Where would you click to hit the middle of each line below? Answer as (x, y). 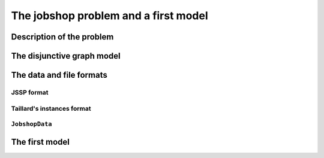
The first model (40, 142)
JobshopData (31, 124)
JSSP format (30, 92)
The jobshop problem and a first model (109, 16)
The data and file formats (59, 75)
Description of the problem (62, 37)
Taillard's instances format (51, 108)
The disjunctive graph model (66, 56)
